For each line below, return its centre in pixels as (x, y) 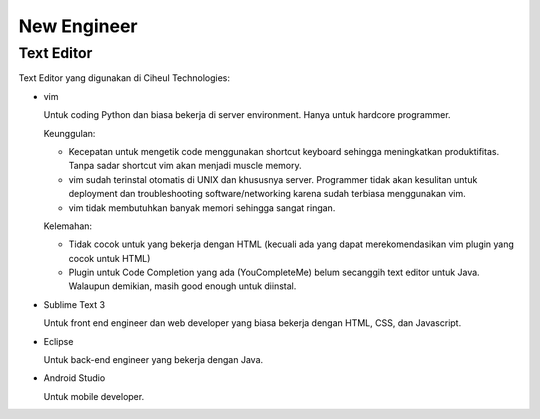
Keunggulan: (69, 133)
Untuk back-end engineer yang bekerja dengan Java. (153, 360)
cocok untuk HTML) (109, 258)
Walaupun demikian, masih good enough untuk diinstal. (182, 286)
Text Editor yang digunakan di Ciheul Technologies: (124, 78)
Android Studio (74, 378)
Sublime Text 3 (74, 304)
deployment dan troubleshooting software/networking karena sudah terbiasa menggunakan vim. (267, 194)
